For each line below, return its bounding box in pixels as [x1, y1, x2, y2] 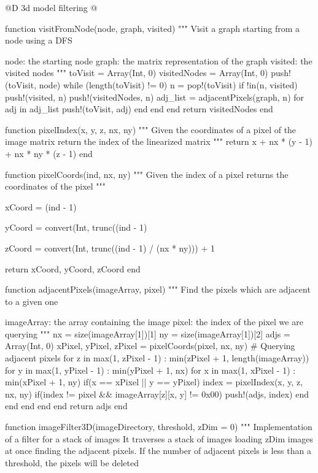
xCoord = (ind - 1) [5, 200, 77, 213]
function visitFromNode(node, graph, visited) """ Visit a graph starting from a [5, 21, 300, 34]
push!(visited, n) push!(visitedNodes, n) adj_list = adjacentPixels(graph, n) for [5, 90, 304, 103]
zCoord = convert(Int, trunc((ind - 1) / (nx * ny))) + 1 [5, 241, 215, 254]
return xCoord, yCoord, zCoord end [5, 262, 141, 275]
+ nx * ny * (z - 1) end [5, 147, 93, 160]
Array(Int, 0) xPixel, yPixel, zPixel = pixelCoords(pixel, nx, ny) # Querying [5, 339, 295, 352]
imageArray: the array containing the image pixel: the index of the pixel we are [5, 315, 303, 328]
